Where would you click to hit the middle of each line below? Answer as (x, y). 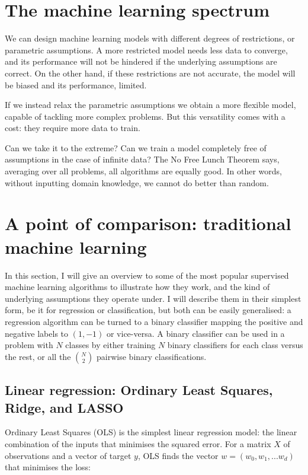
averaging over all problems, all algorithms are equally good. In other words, (143, 171)
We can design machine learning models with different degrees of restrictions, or (150, 38)
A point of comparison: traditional (148, 223)
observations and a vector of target (68, 455)
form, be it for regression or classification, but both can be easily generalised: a (148, 310)
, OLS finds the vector (178, 455)
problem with (29, 345)
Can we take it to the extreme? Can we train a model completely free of (136, 147)
